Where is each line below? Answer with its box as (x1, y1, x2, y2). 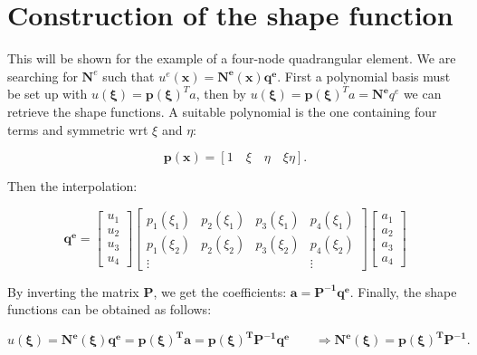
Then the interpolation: (7, 177, 138, 196)
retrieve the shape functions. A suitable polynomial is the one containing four (7, 101, 437, 120)
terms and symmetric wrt (7, 120, 148, 139)
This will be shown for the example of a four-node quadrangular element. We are (7, 49, 456, 68)
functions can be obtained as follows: (7, 300, 212, 319)
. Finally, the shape (349, 282, 457, 301)
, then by (196, 84, 246, 103)
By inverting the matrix (7, 282, 139, 301)
